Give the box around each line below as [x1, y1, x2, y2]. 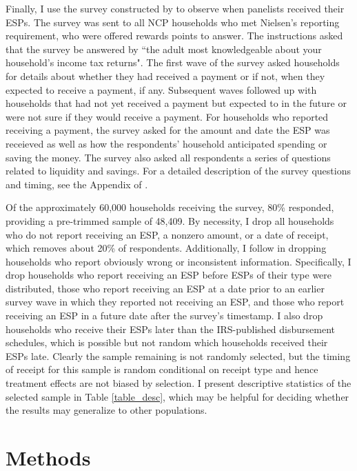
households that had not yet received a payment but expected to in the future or [6, 96, 347, 110]
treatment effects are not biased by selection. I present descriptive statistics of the [6, 376, 351, 390]
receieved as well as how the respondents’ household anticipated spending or [6, 136, 327, 150]
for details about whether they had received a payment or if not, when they [6, 68, 325, 83]
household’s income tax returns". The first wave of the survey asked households [6, 55, 340, 70]
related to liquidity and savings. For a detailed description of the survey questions [6, 163, 351, 178]
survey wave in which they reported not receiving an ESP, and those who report [6, 294, 345, 309]
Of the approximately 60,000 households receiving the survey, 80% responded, [6, 200, 334, 214]
